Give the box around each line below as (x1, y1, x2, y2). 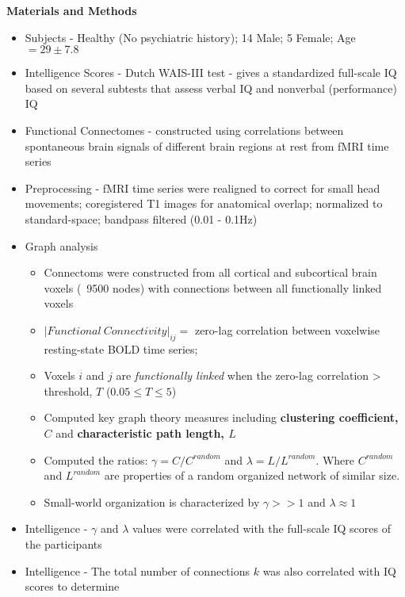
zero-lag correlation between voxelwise (194, 321, 380, 338)
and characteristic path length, (55, 425, 224, 442)
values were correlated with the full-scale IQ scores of (132, 520, 391, 537)
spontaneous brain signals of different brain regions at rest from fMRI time (25, 137, 389, 154)
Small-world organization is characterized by (44, 493, 260, 510)
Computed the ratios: (44, 451, 148, 468)
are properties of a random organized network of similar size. (104, 467, 400, 484)
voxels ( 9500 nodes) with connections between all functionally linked (44, 279, 382, 296)
